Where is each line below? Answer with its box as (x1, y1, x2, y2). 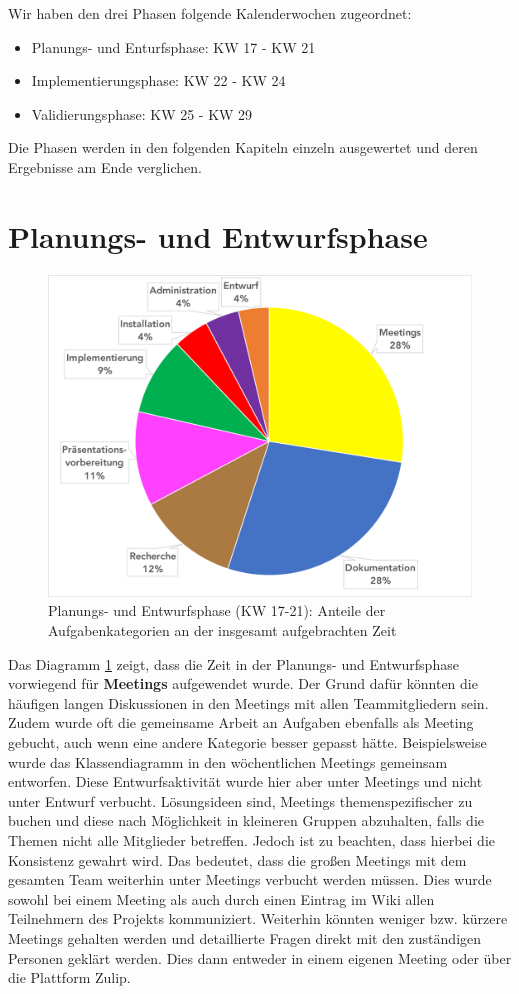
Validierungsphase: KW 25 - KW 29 (31, 103, 253, 124)
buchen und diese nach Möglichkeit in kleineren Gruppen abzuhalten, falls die (8, 810, 484, 831)
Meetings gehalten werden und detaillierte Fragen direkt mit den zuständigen (8, 927, 482, 948)
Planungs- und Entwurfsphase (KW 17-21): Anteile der (48, 600, 386, 621)
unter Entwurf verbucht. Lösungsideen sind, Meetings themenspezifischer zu (8, 790, 473, 811)
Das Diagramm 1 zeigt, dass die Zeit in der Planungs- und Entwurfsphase (8, 653, 459, 674)
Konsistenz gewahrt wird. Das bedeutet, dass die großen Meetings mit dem (8, 849, 467, 870)
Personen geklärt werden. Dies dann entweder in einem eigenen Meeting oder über (8, 947, 512, 968)
